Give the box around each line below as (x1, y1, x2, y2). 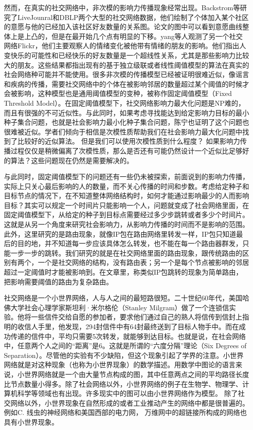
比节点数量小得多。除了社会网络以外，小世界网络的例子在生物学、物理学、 (4, 378, 242, 389)
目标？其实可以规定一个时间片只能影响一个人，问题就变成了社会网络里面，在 (4, 200, 249, 210)
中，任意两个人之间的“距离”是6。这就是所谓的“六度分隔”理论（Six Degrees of (4, 340, 247, 351)
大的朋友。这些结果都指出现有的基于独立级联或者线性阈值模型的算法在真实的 (4, 59, 249, 70)
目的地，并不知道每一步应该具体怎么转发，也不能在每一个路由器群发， (17, 238, 242, 248)
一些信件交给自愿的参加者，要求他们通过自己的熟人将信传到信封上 (31, 312, 242, 322)
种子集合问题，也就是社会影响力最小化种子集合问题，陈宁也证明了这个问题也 (4, 117, 249, 127)
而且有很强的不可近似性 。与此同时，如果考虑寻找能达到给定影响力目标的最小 (4, 107, 249, 117)
